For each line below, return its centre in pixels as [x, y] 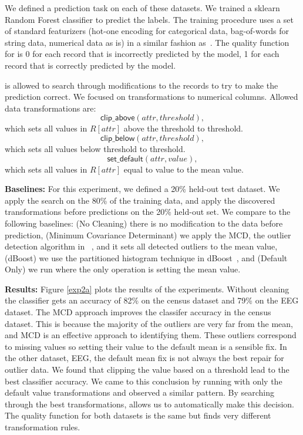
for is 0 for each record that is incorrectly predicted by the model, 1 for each [142, 54]
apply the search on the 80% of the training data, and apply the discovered [140, 200]
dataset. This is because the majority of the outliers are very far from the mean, [149, 323]
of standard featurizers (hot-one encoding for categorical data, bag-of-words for [147, 31]
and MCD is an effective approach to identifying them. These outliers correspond [151, 335]
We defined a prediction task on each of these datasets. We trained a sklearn [142, 8]
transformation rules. [43, 427]
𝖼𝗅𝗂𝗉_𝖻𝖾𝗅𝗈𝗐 [118, 138]
